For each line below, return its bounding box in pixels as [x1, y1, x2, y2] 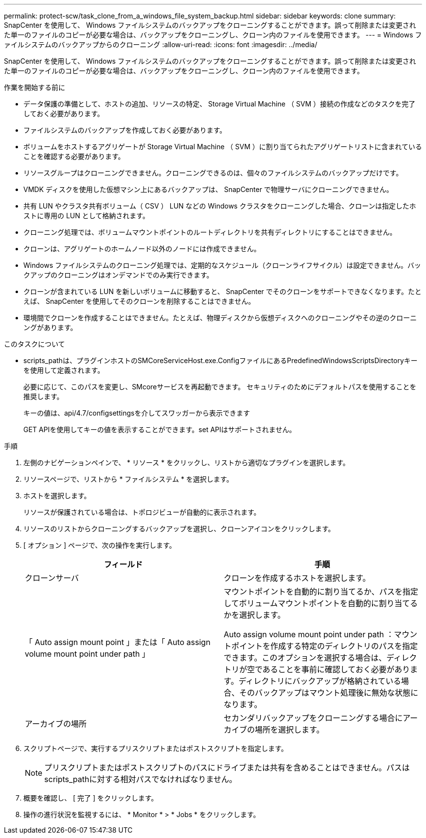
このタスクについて [4, 340, 65, 348]
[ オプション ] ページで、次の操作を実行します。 [23, 541, 176, 549]
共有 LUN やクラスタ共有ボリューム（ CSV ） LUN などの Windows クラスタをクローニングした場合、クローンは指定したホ [23, 202, 416, 210]
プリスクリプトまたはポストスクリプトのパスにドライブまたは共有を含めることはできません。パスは [44, 763, 410, 772]
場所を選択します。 [255, 725, 324, 734]
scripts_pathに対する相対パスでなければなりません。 [44, 774, 237, 784]
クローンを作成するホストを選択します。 [224, 573, 371, 583]
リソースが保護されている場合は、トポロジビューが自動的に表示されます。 [23, 508, 261, 516]
